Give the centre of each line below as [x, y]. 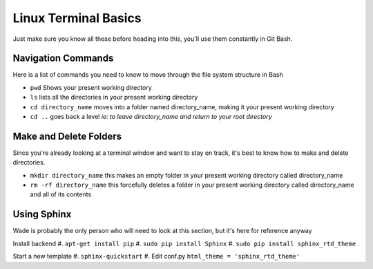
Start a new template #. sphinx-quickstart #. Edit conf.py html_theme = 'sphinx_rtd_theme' [156, 257]
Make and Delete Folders [67, 136]
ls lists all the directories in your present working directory [114, 98]
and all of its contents [61, 194]
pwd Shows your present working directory [91, 87]
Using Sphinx [42, 214]
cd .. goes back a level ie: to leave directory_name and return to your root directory [151, 117]
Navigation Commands [63, 58]
